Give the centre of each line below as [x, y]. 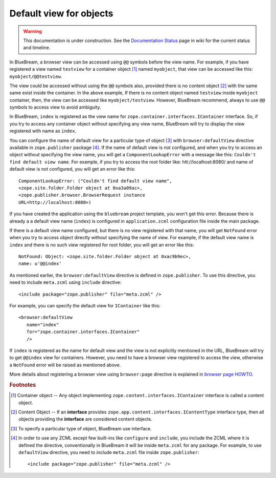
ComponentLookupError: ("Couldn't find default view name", [95, 181]
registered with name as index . [43, 131]
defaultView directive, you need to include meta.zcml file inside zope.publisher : [109, 452]
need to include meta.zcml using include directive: [65, 282]
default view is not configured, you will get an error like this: [72, 169]
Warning [32, 31]
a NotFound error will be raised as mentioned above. [65, 365]
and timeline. [37, 48]
